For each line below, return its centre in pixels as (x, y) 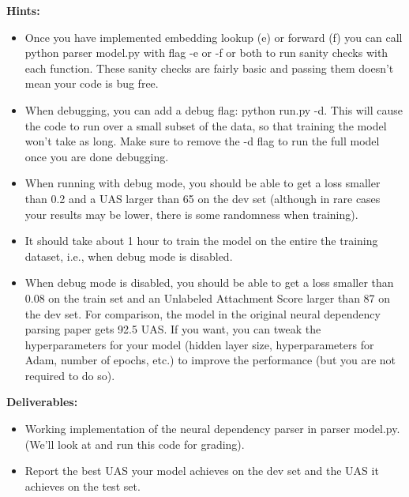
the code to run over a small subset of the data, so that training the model (206, 125)
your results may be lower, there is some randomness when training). (191, 214)
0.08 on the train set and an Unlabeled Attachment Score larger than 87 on (208, 297)
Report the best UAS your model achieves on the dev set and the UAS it (202, 471)
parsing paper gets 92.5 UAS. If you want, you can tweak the (173, 329)
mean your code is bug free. (92, 83)
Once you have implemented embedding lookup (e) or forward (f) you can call (214, 37)
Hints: (23, 10)
